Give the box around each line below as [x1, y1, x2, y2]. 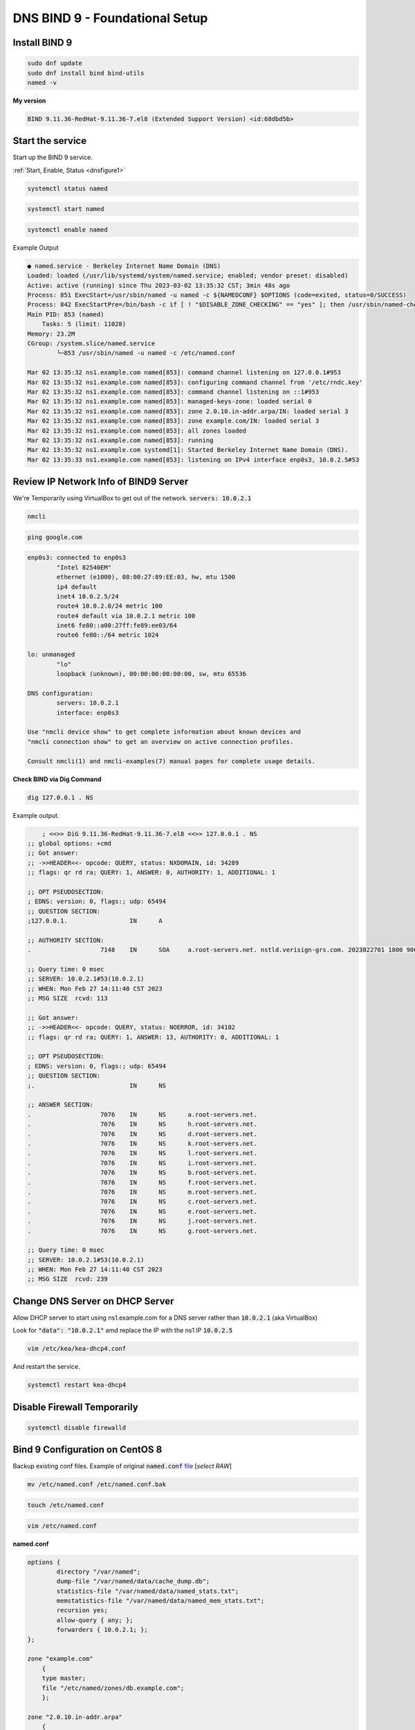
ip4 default [56, 583, 97, 591]
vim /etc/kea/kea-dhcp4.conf [27, 1345, 127, 1353]
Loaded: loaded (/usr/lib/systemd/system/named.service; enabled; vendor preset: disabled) [27, 272, 349, 280]
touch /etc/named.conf [27, 1501, 104, 1509]
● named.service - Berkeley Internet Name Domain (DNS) [27, 262, 221, 270]
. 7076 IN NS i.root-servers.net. [27, 1159, 257, 1167]
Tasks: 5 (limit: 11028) [41, 320, 127, 328]
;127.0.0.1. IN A [27, 917, 163, 925]
